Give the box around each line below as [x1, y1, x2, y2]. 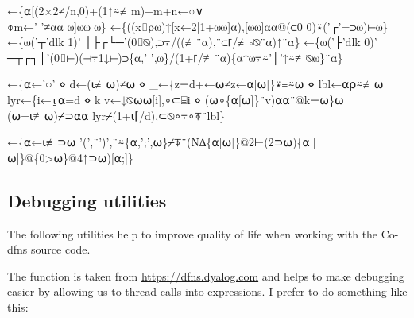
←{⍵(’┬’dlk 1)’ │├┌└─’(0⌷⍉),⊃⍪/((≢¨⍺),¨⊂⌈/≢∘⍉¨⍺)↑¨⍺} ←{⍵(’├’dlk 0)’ [7, 33, 377, 50]
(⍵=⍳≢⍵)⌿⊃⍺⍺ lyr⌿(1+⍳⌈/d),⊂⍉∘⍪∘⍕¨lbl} [7, 107, 226, 123]
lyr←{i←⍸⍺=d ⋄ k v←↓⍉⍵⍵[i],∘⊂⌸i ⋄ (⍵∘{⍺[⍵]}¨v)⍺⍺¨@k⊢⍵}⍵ [7, 91, 344, 107]
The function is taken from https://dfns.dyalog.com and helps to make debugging [7, 267, 404, 284]
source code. [31, 241, 91, 258]
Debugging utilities [7, 188, 167, 212]
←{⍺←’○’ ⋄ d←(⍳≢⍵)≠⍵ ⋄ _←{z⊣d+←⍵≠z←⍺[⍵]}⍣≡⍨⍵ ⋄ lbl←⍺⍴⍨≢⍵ [7, 76, 384, 92]
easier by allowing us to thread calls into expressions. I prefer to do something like [7, 283, 408, 300]
